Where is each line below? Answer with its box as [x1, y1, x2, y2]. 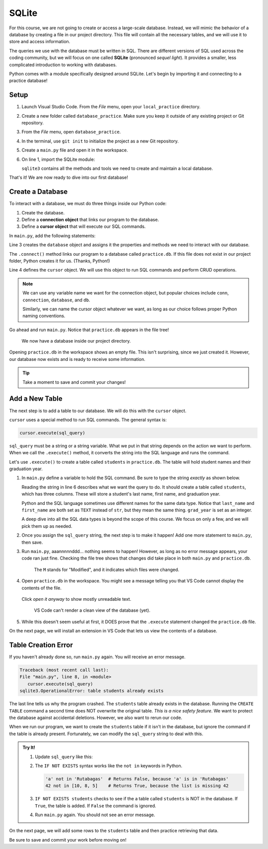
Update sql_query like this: [35, 754, 93, 760]
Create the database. [21, 210, 65, 215]
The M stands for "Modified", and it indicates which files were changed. [34, 566, 180, 572]
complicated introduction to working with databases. [9, 62, 117, 68]
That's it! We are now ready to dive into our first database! [9, 174, 129, 181]
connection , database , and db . [22, 297, 90, 303]
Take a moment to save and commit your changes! [22, 379, 126, 385]
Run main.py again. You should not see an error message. [35, 812, 155, 818]
